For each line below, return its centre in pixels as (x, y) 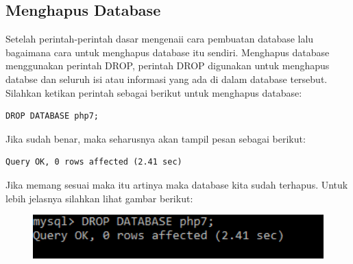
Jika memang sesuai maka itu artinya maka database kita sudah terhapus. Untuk (177, 184)
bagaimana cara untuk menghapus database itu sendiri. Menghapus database (168, 52)
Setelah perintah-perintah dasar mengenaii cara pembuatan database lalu (160, 39)
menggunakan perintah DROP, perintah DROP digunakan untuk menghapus (168, 65)
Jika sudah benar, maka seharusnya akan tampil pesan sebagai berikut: (156, 138)
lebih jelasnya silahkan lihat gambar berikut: (99, 198)
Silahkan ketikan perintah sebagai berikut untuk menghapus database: (154, 92)
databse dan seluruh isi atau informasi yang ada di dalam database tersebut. (167, 79)
